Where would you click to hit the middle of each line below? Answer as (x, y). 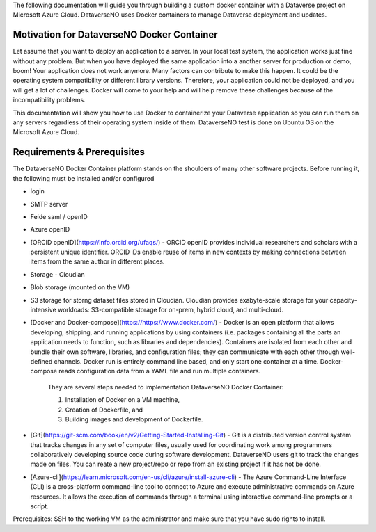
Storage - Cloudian (57, 274)
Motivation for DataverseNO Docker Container (116, 35)
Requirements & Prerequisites (79, 152)
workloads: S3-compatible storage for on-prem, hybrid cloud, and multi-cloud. (171, 310)
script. (39, 506)
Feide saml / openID (59, 216)
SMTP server (49, 204)
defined (41, 361)
